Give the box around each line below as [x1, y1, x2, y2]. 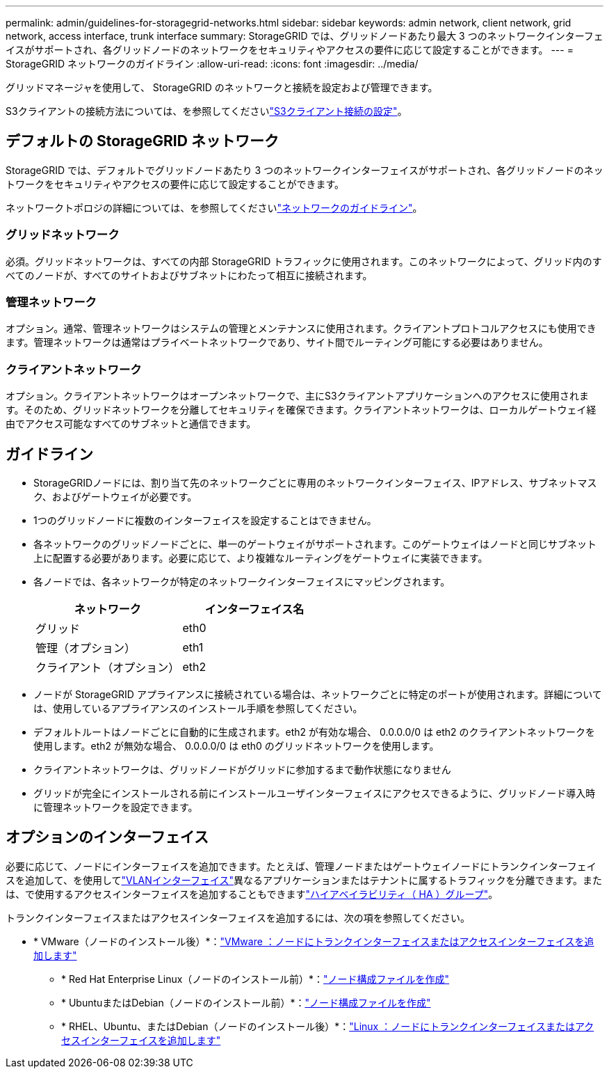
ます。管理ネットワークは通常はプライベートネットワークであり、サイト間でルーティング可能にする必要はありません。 [6, 336, 549, 349]
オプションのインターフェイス [6, 828, 209, 846]
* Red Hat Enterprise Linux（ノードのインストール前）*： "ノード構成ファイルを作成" [61, 972, 450, 985]
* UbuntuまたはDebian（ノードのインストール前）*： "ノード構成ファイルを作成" [61, 996, 431, 1009]
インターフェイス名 [204, 601, 304, 616]
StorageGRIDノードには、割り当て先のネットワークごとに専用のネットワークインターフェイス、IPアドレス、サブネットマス [33, 476, 597, 489]
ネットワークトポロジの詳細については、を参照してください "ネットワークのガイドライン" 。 [6, 201, 423, 214]
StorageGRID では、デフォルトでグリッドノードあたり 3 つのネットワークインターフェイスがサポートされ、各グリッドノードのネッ [6, 164, 603, 176]
